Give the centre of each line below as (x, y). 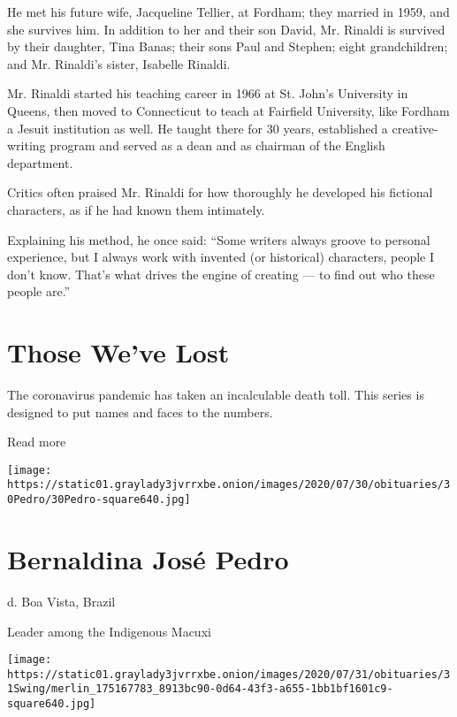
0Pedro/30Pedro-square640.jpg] (99, 500)
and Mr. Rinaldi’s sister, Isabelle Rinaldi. (119, 63)
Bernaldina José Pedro (148, 558)
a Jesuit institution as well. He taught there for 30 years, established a (198, 128)
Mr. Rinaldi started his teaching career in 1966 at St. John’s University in (208, 93)
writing (27, 145)
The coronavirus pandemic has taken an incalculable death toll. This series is (216, 395)
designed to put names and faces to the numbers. (140, 412)
